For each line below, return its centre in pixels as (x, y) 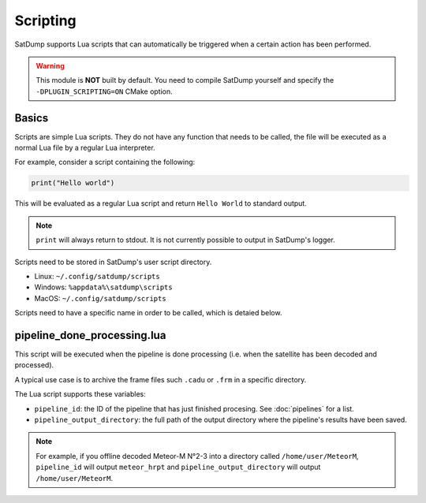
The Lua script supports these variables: (80, 394)
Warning (50, 65)
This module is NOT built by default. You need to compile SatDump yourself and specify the (185, 80)
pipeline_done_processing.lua (90, 335)
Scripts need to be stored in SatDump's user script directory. (113, 262)
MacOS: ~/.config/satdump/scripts (100, 298)
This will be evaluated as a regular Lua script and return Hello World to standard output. (161, 203)
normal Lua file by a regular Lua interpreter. (85, 148)
